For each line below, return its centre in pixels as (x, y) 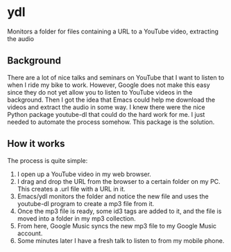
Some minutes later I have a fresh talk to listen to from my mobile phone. (121, 240)
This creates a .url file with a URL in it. (71, 189)
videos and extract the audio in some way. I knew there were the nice (106, 107)
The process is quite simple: (48, 160)
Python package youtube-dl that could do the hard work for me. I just (106, 114)
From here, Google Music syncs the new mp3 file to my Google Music (117, 226)
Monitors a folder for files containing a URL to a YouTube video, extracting (113, 31)
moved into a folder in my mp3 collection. (77, 218)
